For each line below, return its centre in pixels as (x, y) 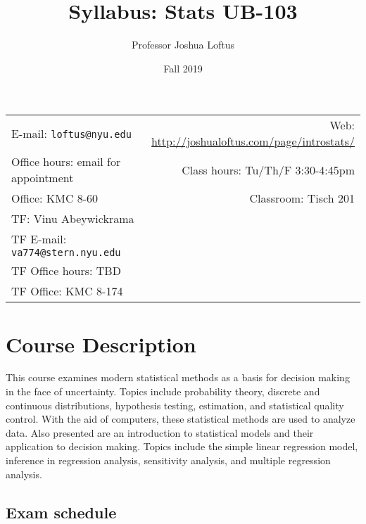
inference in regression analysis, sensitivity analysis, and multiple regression (168, 460)
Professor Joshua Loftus (183, 45)
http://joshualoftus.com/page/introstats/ (253, 141)
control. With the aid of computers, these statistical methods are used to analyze (181, 419)
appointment (43, 178)
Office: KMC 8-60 (55, 198)
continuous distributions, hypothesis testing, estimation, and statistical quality (175, 405)
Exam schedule (61, 512)
